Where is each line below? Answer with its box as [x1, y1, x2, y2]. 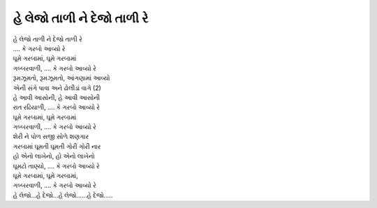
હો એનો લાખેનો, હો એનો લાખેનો [13, 152, 95, 161]
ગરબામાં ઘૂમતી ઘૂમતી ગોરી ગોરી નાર [13, 142, 101, 150]
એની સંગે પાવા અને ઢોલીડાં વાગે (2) [13, 84, 101, 92]
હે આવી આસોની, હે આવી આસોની [13, 93, 101, 101]
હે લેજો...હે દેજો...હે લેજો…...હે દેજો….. [13, 191, 113, 199]
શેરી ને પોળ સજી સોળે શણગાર [13, 133, 89, 141]
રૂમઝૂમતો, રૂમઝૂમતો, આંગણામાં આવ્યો [13, 74, 110, 82]
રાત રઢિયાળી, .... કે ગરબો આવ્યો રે [13, 103, 101, 112]
